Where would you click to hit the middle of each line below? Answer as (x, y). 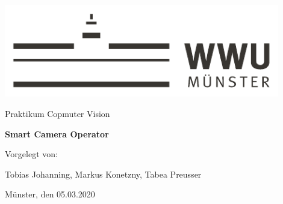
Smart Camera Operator (57, 133)
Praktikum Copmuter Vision (58, 113)
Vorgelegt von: (31, 154)
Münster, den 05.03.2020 (50, 194)
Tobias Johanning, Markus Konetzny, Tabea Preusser (103, 174)
